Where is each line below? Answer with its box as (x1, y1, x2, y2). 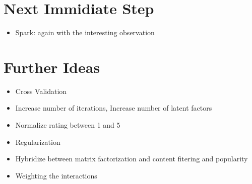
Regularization (15, 136, 60, 147)
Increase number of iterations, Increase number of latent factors (15, 103, 212, 113)
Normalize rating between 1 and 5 (15, 120, 120, 130)
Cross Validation (15, 85, 67, 96)
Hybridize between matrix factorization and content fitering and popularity (15, 153, 248, 164)
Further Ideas (4, 56, 100, 77)
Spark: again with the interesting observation (15, 27, 155, 38)
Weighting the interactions (15, 170, 97, 180)
